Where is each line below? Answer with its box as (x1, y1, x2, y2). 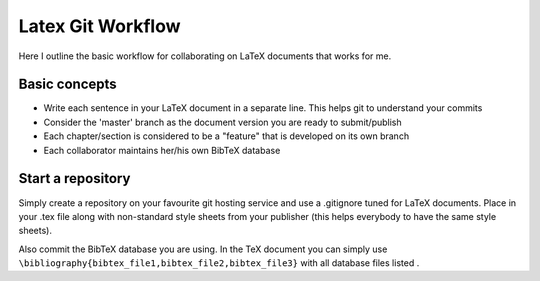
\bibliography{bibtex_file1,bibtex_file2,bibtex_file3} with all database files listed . (18, 257, 420, 269)
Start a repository (18, 170, 131, 187)
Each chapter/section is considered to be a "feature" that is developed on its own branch (43, 130, 410, 142)
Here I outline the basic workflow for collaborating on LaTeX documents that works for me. (18, 50, 392, 62)
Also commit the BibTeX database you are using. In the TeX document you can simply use (18, 243, 388, 255)
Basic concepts (18, 76, 117, 93)
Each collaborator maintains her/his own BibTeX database (43, 144, 281, 156)
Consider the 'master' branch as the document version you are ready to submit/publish (43, 116, 402, 128)
